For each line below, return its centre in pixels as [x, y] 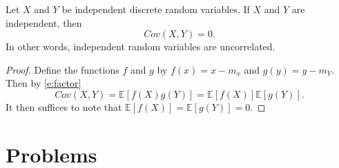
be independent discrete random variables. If [156, 9]
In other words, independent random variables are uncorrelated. [141, 46]
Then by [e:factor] [43, 83]
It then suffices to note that [64, 106]
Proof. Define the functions [62, 69]
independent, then [44, 22]
